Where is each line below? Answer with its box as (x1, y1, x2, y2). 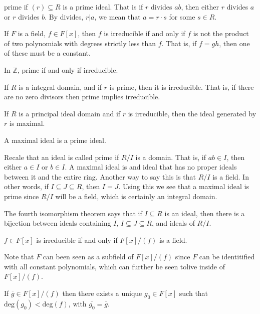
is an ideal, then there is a (164, 208, 245, 218)
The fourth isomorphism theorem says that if (4, 208, 142, 218)
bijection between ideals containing (4, 218, 111, 228)
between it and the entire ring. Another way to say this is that (4, 171, 196, 182)
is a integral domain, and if (19, 81, 102, 92)
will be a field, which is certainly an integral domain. (55, 191, 217, 201)
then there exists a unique (62, 288, 142, 298)
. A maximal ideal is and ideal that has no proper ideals (65, 162, 237, 172)
